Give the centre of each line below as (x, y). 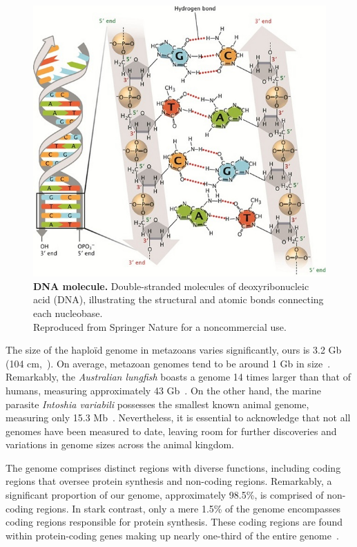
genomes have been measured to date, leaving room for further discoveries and (171, 431)
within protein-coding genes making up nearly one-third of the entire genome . (172, 535)
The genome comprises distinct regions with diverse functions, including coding (173, 467)
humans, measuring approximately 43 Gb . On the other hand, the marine (164, 390)
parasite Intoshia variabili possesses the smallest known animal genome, (157, 404)
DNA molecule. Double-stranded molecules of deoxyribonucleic (171, 286)
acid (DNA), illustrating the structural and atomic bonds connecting (178, 299)
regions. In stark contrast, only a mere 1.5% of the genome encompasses (189, 508)
